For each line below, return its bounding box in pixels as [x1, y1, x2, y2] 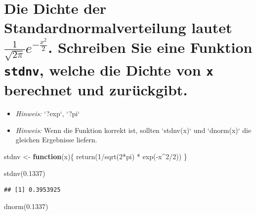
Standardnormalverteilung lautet [4, 17, 232, 38]
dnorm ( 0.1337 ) [4, 201, 48, 211]
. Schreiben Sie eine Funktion [48, 37, 253, 57]
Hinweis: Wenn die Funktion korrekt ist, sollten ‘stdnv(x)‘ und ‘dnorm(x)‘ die [15, 125, 252, 135]
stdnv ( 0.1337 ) [4, 168, 45, 178]
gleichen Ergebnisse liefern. [15, 134, 97, 145]
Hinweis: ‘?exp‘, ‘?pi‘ [15, 108, 80, 119]
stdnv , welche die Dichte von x [4, 60, 213, 80]
